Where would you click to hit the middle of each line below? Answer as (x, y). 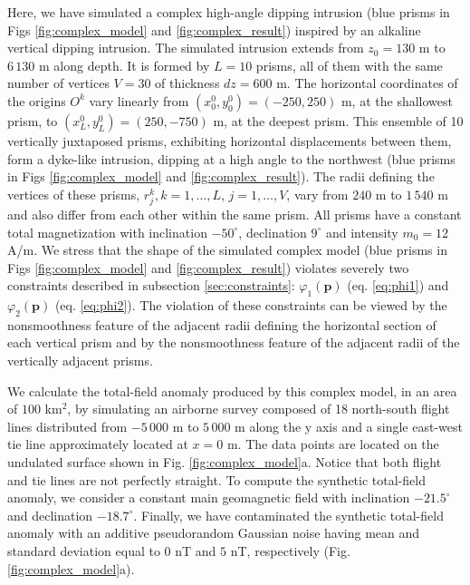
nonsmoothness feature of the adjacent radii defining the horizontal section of (222, 324)
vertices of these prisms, (74, 194)
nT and (196, 551)
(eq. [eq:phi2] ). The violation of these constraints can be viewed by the (251, 305)
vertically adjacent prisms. (80, 361)
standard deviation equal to (84, 551)
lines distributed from (67, 426)
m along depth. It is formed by (124, 65)
